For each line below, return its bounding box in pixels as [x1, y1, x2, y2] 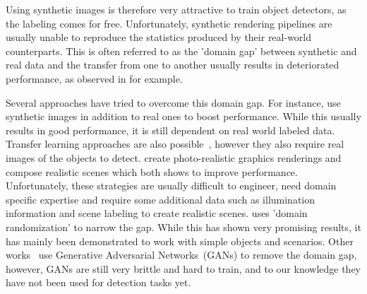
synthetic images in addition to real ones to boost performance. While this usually [6, 109, 361, 124]
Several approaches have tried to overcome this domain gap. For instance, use [6, 95, 341, 110]
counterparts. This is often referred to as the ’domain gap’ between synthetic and [6, 43, 357, 58]
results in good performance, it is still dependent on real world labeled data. [6, 122, 335, 137]
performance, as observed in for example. [6, 71, 183, 86]
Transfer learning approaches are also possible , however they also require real [6, 136, 344, 151]
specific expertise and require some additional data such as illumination [6, 192, 315, 206]
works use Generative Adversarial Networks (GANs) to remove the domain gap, [6, 247, 357, 262]
